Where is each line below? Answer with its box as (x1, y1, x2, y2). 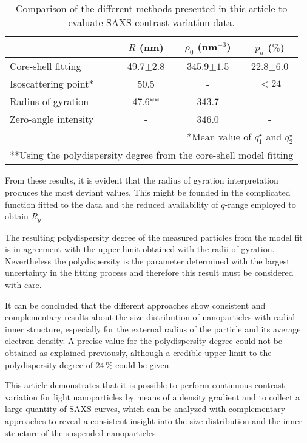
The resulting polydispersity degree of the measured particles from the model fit (5, 230, 303, 243)
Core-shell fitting (10, 59, 81, 74)
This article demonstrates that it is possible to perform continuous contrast (5, 379, 285, 391)
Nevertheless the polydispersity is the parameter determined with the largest (5, 254, 290, 267)
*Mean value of (186, 129, 252, 144)
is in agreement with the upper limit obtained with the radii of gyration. (5, 242, 275, 255)
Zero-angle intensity (10, 112, 94, 126)
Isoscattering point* (10, 77, 94, 91)
